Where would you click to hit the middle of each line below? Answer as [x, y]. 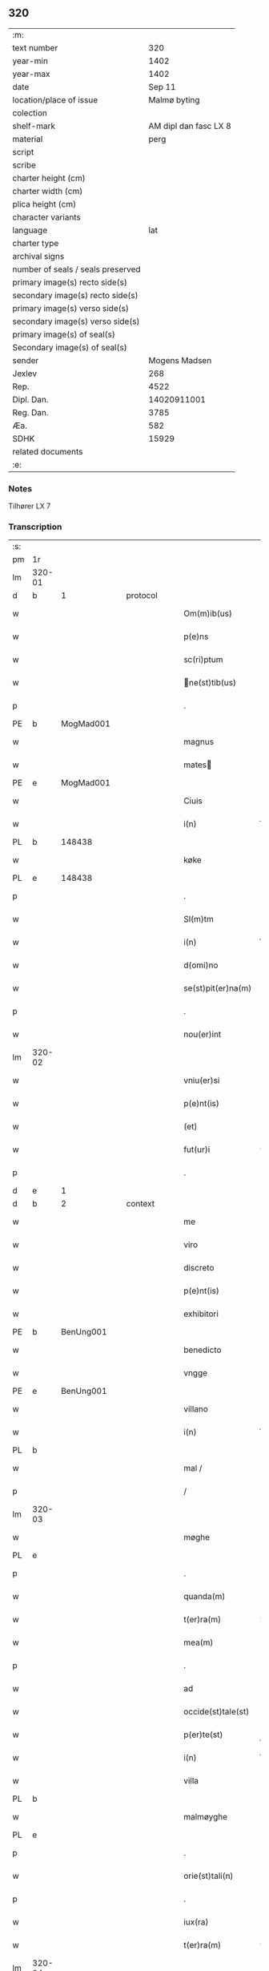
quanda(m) [205, 1597]
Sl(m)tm [199, 919]
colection [30, 113]
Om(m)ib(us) [208, 614]
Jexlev [25, 374]
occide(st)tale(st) [217, 1712]
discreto [199, 1268]
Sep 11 [162, 87]
